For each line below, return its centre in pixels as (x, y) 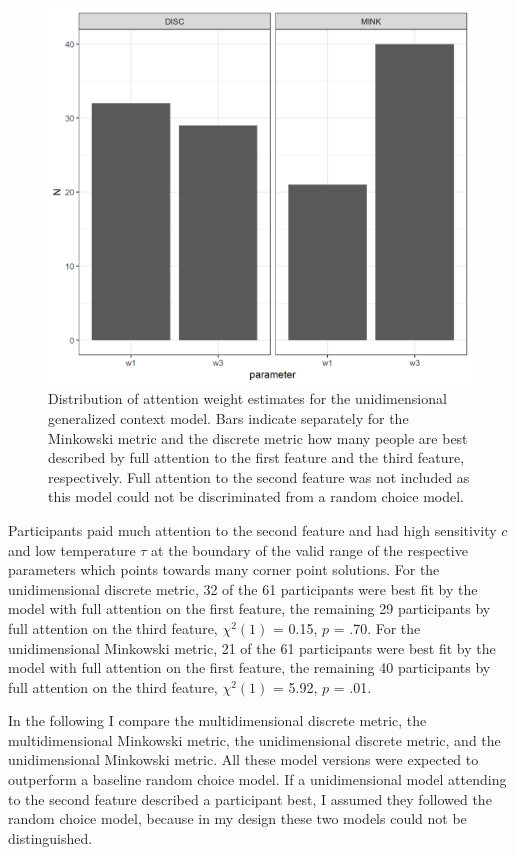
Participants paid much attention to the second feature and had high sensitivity (252, 529)
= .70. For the (377, 627)
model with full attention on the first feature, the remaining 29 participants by (249, 608)
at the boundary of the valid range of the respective (309, 549)
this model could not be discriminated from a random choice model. (256, 496)
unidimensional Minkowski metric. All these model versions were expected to (243, 759)
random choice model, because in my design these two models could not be (237, 818)
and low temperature (72, 549)
